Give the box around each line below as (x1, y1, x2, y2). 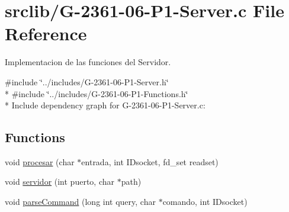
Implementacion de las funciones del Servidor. (5, 56, 171, 68)
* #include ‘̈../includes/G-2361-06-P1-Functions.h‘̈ (5, 87, 188, 99)
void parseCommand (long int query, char (5, 195, 156, 208)
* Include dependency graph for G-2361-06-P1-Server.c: (5, 99, 205, 111)
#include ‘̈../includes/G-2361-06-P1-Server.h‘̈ (5, 75, 169, 88)
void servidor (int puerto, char (5, 175, 114, 188)
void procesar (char (5, 155, 75, 168)
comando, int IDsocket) (162, 195, 248, 208)
